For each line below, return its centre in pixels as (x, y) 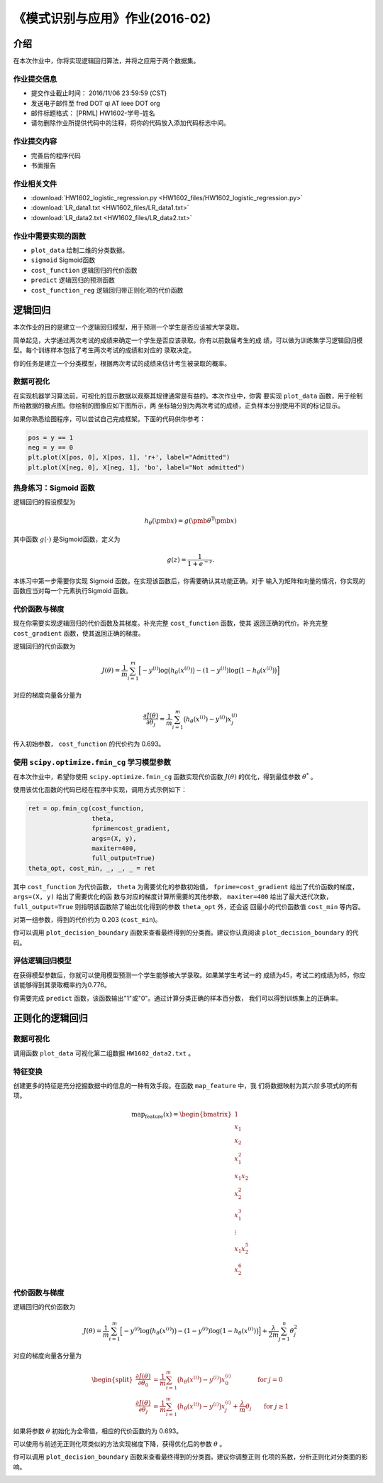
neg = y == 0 (51, 447)
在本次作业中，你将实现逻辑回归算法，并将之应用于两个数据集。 (106, 61)
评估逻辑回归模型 (42, 961)
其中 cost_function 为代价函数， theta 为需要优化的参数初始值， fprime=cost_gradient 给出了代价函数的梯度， (185, 886)
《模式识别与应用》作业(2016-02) (112, 18)
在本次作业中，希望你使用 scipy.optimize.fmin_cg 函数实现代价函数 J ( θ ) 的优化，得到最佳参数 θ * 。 (165, 776)
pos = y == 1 (51, 438)
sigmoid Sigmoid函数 (63, 260)
